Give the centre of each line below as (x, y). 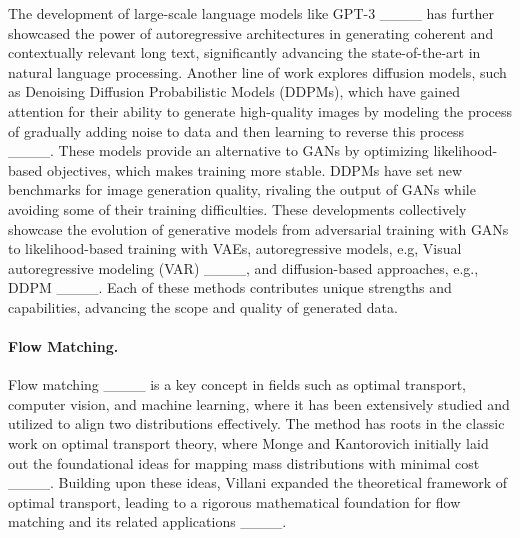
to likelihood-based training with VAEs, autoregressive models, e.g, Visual (235, 248)
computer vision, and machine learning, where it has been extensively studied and (259, 403)
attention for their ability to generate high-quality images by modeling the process (260, 110)
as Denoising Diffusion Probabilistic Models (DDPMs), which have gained (234, 91)
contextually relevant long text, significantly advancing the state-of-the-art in (244, 52)
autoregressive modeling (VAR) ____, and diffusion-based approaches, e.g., (243, 267)
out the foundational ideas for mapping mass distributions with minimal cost (244, 462)
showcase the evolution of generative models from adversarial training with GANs (258, 228)
